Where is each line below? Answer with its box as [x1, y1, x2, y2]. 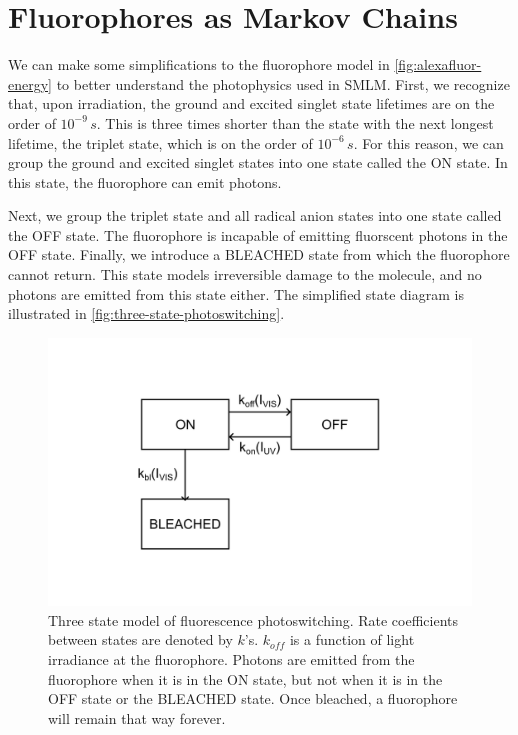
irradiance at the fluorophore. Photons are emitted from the [48, 648, 415, 669]
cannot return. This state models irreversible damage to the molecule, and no [8, 264, 482, 285]
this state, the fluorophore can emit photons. [8, 171, 282, 192]
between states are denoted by [48, 629, 233, 650]
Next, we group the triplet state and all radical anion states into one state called [8, 205, 502, 226]
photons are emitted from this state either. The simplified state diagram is [8, 283, 464, 304]
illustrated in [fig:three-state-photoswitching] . [8, 303, 285, 324]
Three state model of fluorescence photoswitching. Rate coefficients [48, 609, 459, 630]
